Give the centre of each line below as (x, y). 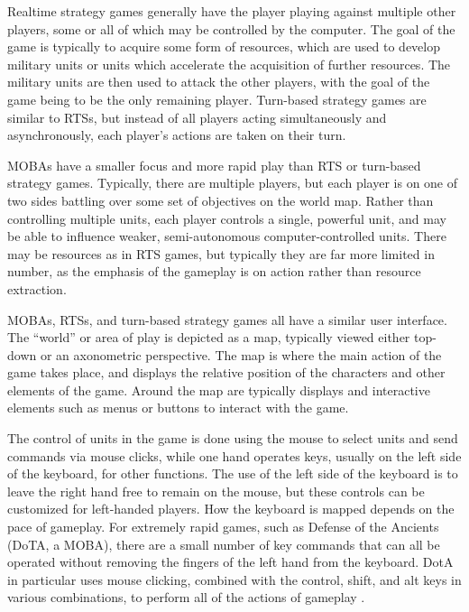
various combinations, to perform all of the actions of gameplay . (186, 597)
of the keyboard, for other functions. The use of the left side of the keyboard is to (233, 473)
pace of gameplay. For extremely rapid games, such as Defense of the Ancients (223, 527)
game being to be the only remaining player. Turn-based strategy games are (217, 99)
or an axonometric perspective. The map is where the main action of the (241, 354)
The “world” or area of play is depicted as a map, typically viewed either (209, 337)
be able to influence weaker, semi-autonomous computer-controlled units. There (227, 236)
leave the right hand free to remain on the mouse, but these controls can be (216, 491)
